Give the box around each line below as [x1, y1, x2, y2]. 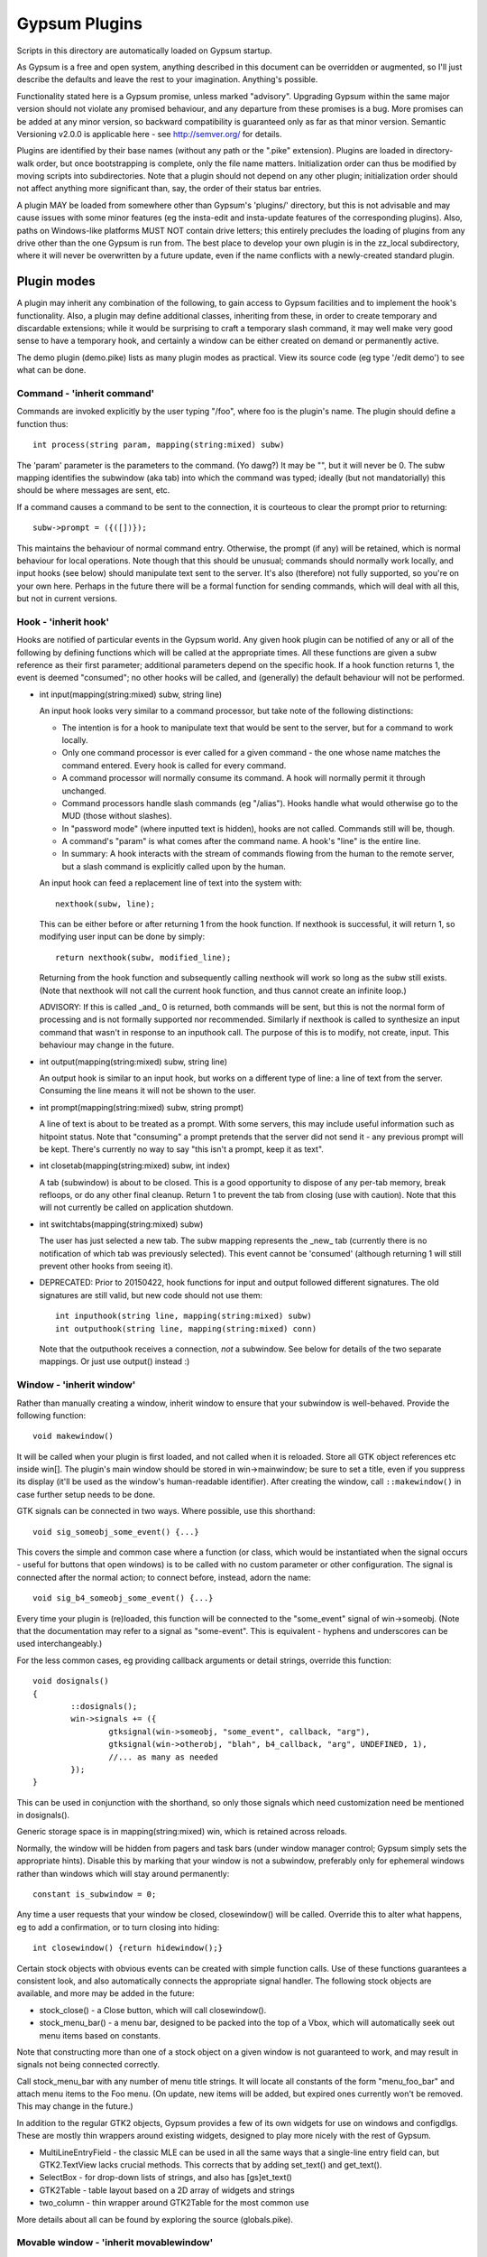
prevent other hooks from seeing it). [39, 1260, 173, 1272]
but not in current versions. [16, 593, 117, 604]
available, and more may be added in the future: [16, 1988, 195, 1999]
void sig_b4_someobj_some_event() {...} [32, 1593, 214, 1603]
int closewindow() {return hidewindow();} [32, 1943, 224, 1954]
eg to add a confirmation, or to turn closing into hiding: [16, 1921, 220, 1932]
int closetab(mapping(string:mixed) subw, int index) [39, 1160, 231, 1171]
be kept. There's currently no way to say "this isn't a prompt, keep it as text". [39, 1143, 325, 1155]
